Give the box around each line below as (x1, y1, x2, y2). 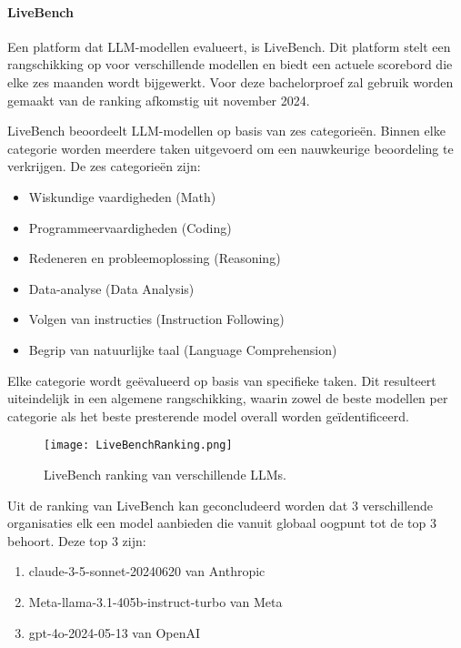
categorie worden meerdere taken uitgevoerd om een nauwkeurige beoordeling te (7, 138, 454, 157)
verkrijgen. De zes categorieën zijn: (7, 157, 201, 176)
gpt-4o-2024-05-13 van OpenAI (28, 623, 201, 642)
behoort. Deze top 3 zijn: (7, 531, 146, 550)
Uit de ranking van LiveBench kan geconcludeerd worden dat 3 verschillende (7, 495, 434, 514)
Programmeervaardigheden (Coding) (28, 218, 232, 237)
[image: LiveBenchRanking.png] (44, 439, 233, 452)
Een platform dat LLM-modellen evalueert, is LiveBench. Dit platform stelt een (7, 36, 451, 56)
